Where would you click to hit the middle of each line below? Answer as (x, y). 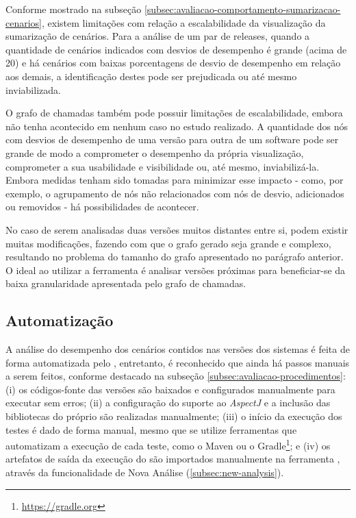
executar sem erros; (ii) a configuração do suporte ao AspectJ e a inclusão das (168, 403)
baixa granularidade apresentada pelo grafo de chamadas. (126, 283)
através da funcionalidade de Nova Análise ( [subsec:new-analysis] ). (145, 472)
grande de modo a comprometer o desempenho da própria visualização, (155, 152)
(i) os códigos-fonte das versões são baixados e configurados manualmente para (170, 389)
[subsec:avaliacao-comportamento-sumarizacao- (242, 9)
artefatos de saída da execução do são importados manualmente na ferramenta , (173, 459)
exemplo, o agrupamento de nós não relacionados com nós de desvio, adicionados (175, 193)
